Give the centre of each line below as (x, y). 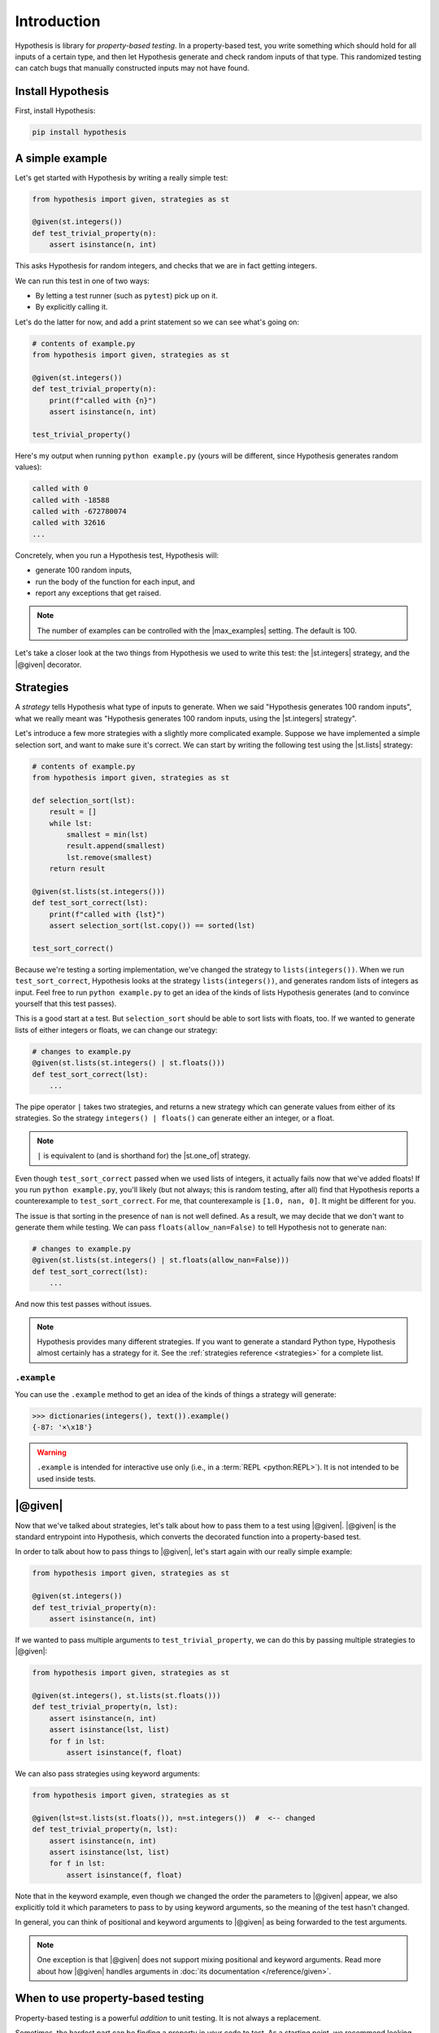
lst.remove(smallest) (109, 857)
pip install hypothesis (80, 133)
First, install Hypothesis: (55, 111)
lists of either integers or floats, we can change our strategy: (116, 1030)
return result (77, 869)
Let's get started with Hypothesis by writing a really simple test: (122, 177)
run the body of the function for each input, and (115, 581)
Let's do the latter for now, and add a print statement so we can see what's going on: (157, 322)
